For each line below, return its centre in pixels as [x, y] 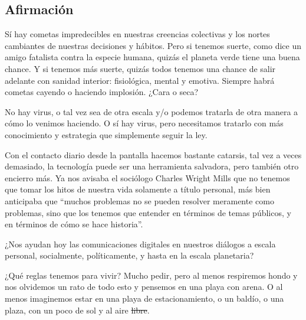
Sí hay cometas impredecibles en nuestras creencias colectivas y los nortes [137, 34]
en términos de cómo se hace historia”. [74, 224]
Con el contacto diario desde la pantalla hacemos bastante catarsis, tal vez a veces [153, 154]
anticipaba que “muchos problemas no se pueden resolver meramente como [139, 200]
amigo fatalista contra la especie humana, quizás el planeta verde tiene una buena [152, 57]
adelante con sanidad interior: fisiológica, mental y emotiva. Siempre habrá [140, 80]
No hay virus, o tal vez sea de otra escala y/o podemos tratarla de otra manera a [152, 111]
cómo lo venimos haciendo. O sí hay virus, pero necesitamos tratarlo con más [144, 123]
